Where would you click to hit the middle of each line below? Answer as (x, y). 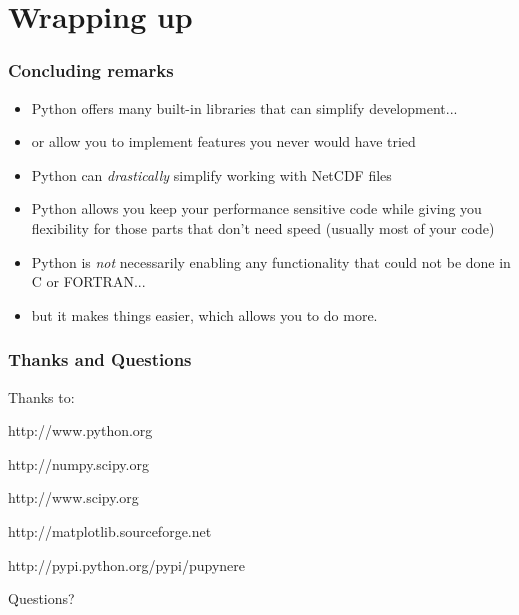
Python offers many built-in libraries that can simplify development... (244, 107)
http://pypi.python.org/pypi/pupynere (127, 564)
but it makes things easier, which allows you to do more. (204, 314)
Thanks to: (41, 396)
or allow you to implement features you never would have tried (223, 141)
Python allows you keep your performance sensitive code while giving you (256, 208)
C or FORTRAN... (88, 281)
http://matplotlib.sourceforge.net (110, 530)
